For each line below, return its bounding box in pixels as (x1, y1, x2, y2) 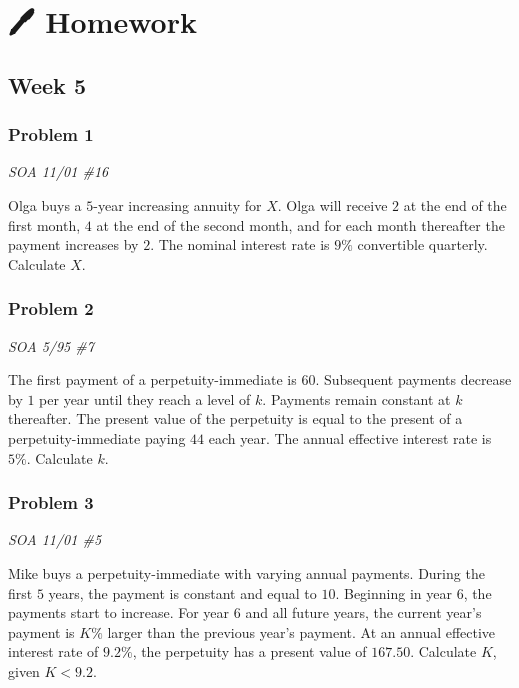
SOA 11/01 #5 (8, 529, 102, 550)
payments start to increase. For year (8, 602, 230, 623)
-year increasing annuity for (93, 194, 262, 215)
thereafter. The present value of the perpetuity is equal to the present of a (8, 408, 463, 429)
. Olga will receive (277, 194, 388, 215)
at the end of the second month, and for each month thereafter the (96, 214, 505, 235)
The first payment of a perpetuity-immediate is (8, 369, 297, 390)
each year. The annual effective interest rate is (208, 427, 492, 448)
